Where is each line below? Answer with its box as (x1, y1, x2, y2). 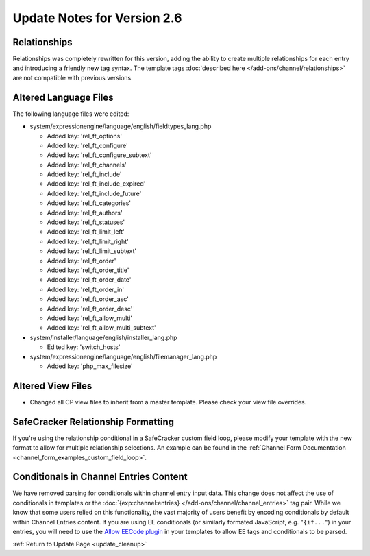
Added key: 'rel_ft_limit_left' (47, 228, 125, 236)
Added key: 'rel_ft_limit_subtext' (47, 247, 137, 255)
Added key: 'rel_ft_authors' (47, 208, 123, 217)
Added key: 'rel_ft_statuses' (47, 218, 125, 226)
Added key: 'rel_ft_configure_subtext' (47, 151, 152, 159)
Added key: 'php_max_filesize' (47, 362, 133, 370)
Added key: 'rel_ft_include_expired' (47, 180, 146, 188)
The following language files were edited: (12, 110, 129, 118)
